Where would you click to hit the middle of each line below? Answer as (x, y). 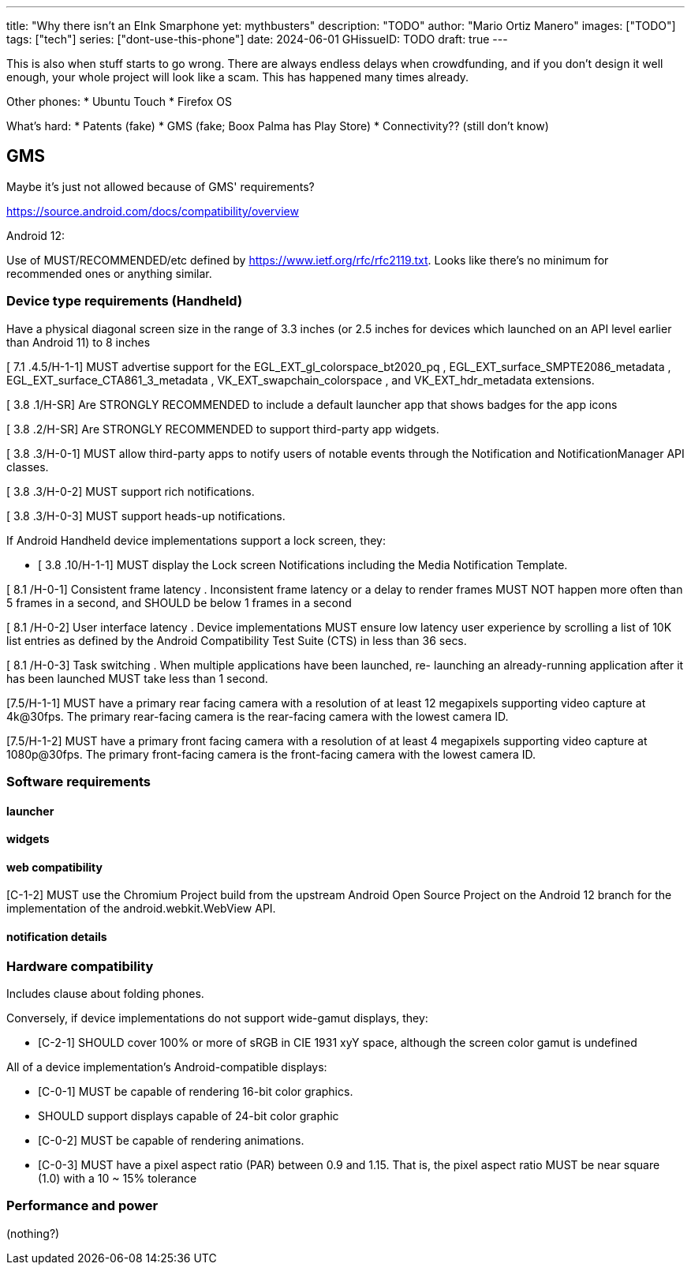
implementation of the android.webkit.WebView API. (141, 909)
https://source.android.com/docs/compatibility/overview (153, 211)
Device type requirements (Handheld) (125, 301)
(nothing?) (33, 1233)
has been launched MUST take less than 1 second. (137, 678)
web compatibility (54, 867)
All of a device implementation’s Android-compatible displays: (167, 1067)
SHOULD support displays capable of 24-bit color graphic (189, 1116)
